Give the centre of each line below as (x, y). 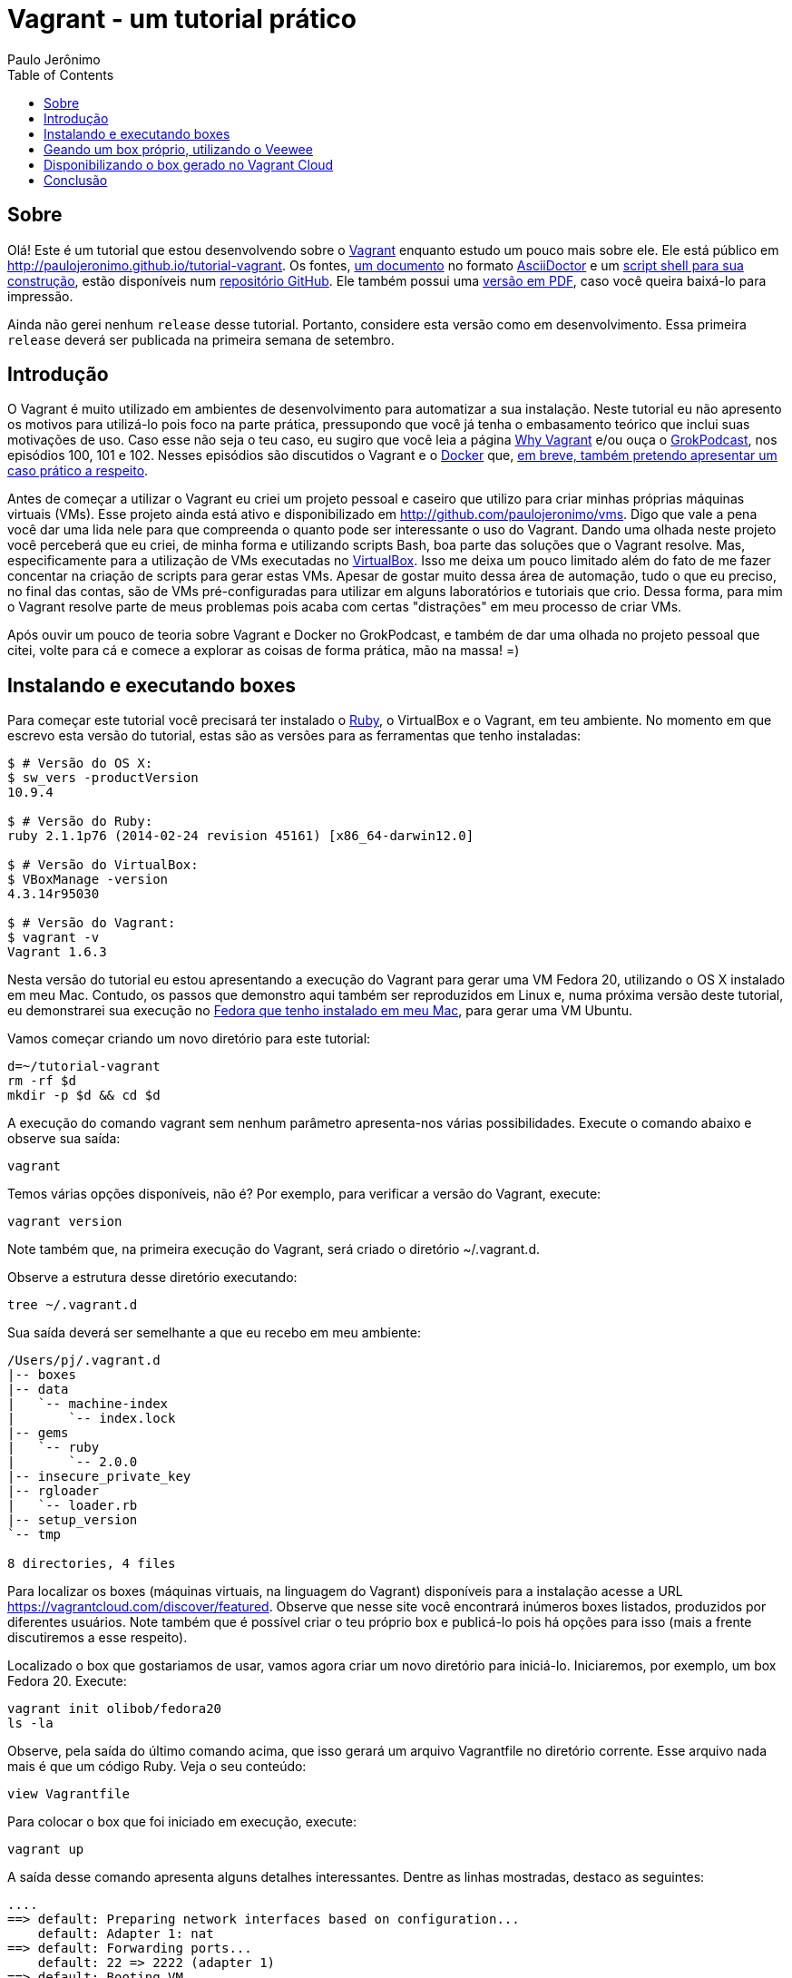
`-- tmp (34, 1535)
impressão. (40, 296)
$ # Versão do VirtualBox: (103, 865)
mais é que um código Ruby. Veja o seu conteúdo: (157, 1767)
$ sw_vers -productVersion (103, 778)
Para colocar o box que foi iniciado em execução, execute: (182, 1822)
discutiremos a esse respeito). (98, 1638)
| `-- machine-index (88, 1404)
